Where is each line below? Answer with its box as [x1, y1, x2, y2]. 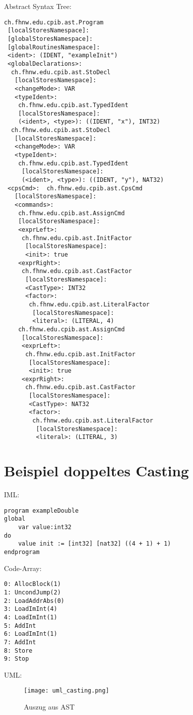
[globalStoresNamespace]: [7, 35, 93, 42]
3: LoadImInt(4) [4, 605, 58, 613]
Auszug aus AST [24, 702, 75, 712]
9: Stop [4, 655, 29, 663]
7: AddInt [4, 638, 36, 646]
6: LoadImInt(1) [4, 630, 58, 638]
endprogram [4, 549, 40, 556]
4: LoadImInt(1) [4, 613, 58, 621]
